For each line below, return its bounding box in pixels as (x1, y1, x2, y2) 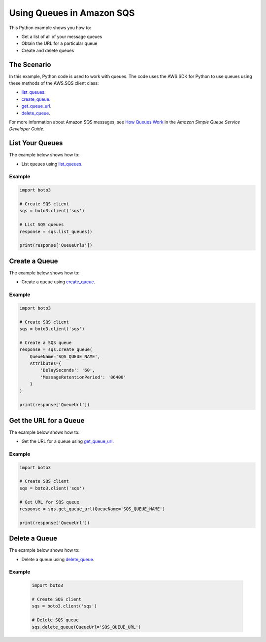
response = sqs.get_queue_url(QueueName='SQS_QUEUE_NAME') (19, 506, 165, 512)
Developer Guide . (9, 126, 44, 132)
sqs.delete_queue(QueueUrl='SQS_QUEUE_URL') (32, 624, 141, 630)
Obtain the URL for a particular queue (21, 40, 98, 46)
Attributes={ (30, 360, 62, 366)
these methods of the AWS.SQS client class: (9, 80, 99, 86)
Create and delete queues (21, 47, 74, 53)
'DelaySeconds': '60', (40, 368, 96, 373)
